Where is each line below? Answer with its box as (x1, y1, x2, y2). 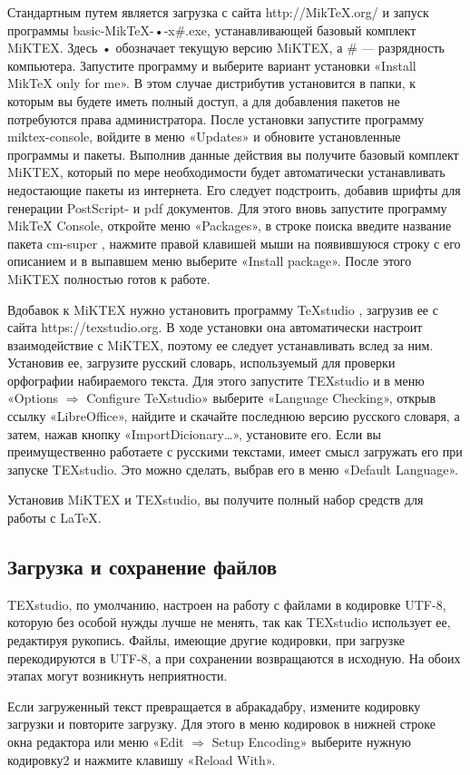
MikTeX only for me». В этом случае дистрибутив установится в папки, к (7, 74, 416, 93)
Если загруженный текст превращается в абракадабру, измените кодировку (7, 696, 421, 715)
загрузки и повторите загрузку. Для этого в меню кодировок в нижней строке (7, 714, 436, 733)
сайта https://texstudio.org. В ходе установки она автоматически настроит (7, 318, 423, 337)
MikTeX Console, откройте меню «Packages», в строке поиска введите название (7, 216, 452, 235)
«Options (7, 388, 59, 407)
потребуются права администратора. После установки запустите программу (7, 109, 425, 128)
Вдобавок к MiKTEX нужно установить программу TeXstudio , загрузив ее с (7, 299, 438, 319)
